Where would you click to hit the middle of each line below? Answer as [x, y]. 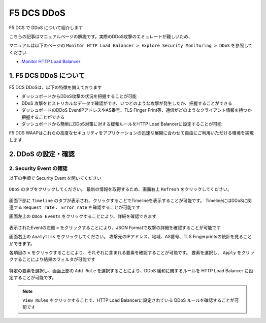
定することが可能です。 [33, 278]
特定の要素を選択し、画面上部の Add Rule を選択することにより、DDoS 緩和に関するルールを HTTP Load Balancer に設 [131, 270]
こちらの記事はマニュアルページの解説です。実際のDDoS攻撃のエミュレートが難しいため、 [101, 36]
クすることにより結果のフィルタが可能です [52, 259]
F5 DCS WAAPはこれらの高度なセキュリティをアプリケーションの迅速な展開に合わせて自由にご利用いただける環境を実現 [131, 133]
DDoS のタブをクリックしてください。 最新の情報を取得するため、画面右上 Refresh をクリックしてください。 [120, 189]
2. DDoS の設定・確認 [42, 154]
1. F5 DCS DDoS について [47, 76]
